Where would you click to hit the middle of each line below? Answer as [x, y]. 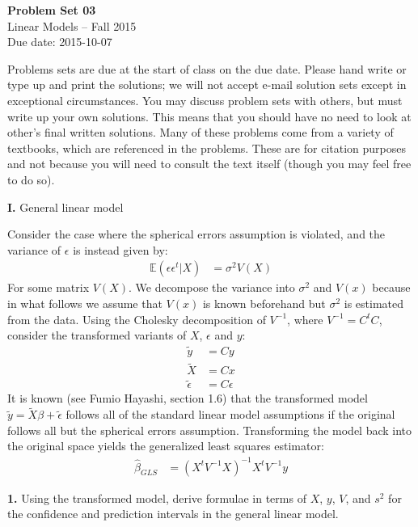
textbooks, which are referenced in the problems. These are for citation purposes [207, 148]
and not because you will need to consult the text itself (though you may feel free [209, 164]
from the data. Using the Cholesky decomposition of [137, 319]
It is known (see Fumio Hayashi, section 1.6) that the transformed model [188, 398]
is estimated [374, 303]
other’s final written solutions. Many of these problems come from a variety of [201, 132]
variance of [34, 249]
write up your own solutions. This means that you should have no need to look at [209, 116]
